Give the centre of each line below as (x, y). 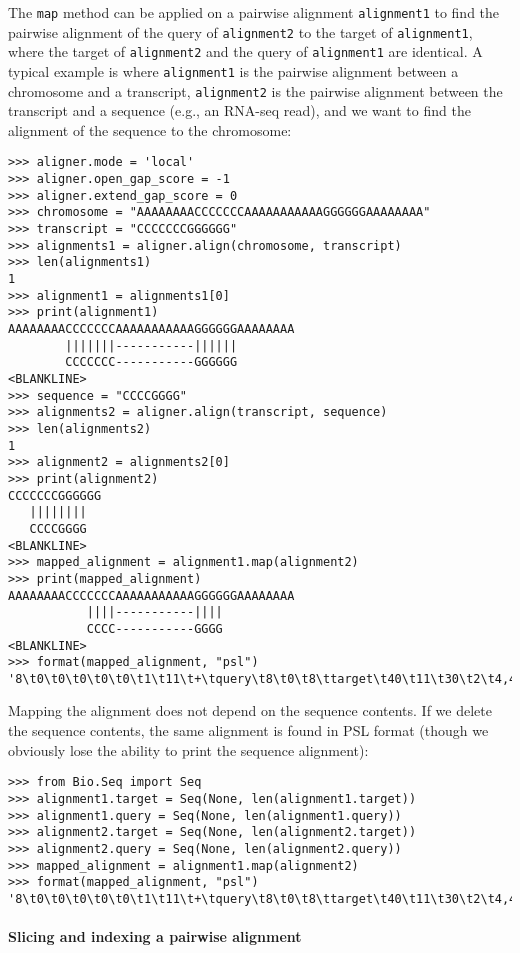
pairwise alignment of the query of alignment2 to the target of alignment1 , (240, 31)
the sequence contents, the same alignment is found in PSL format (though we (248, 730)
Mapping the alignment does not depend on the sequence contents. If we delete (250, 710)
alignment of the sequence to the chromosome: (150, 129)
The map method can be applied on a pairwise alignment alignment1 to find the (254, 12)
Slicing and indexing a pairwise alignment (155, 936)
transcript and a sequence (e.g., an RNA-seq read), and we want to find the (239, 110)
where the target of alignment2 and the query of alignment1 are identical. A (245, 51)
